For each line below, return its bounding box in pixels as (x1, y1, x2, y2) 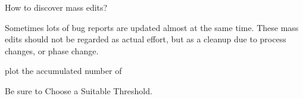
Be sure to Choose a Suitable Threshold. (5, 84, 152, 97)
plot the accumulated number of (5, 64, 122, 77)
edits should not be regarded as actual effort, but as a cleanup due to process (5, 33, 286, 45)
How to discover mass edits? (5, 1, 108, 13)
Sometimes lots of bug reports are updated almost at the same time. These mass (5, 21, 299, 33)
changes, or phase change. (5, 44, 99, 57)
